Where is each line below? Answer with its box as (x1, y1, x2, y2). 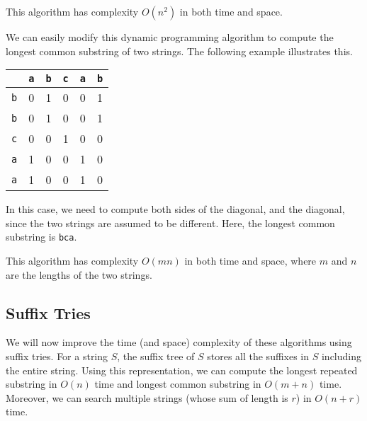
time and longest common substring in (94, 376, 261, 391)
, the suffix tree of (117, 349, 195, 364)
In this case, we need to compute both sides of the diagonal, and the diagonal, (6, 202, 345, 217)
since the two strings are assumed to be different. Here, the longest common (6, 215, 335, 230)
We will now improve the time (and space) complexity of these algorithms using (6, 335, 352, 350)
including (321, 349, 362, 364)
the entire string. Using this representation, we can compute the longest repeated (6, 362, 358, 377)
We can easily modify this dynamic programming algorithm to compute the (6, 30, 334, 44)
